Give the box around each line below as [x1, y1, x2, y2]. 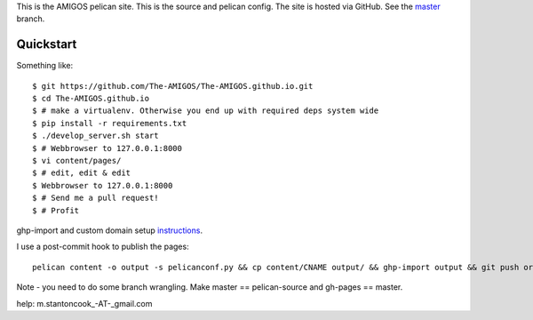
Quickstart [16, 36, 77, 52]
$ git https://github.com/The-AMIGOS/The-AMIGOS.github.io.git [32, 81, 314, 91]
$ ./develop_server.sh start [32, 131, 159, 141]
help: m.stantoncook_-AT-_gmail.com [16, 298, 153, 308]
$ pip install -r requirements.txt [32, 118, 187, 128]
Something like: [16, 60, 74, 71]
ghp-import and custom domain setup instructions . [16, 225, 203, 236]
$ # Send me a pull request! [32, 193, 159, 204]
